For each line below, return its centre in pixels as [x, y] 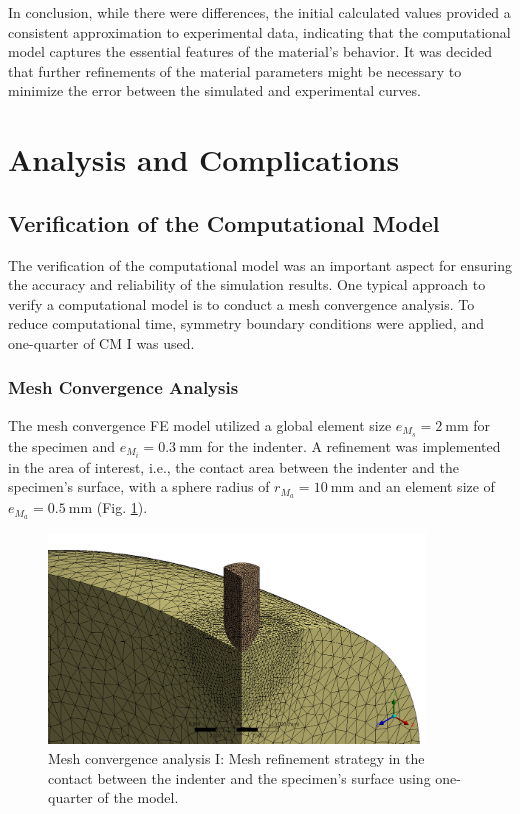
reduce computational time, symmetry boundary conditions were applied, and [246, 323]
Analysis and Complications [204, 159]
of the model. [138, 797]
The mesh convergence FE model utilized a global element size [200, 424]
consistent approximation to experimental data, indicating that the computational [259, 31]
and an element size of [426, 486]
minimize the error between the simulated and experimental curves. [214, 90]
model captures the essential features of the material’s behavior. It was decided [250, 51]
